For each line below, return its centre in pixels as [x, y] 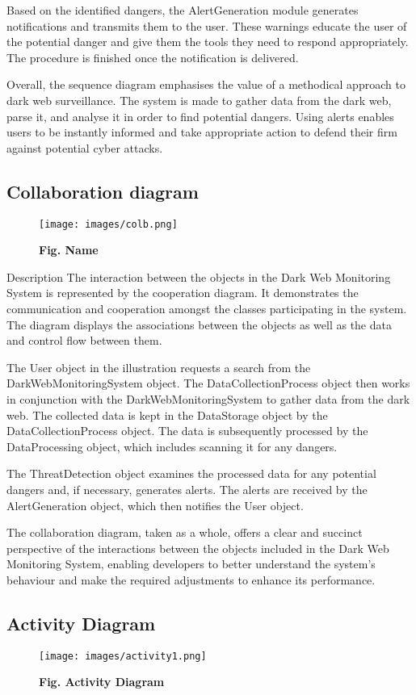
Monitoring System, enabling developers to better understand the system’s [191, 564]
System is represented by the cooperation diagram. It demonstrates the [183, 293]
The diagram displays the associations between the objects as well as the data [199, 324]
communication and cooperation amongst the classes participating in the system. [207, 308]
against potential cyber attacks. [85, 147]
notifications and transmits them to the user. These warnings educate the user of [207, 25]
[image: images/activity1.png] [123, 656]
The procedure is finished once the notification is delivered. [153, 57]
